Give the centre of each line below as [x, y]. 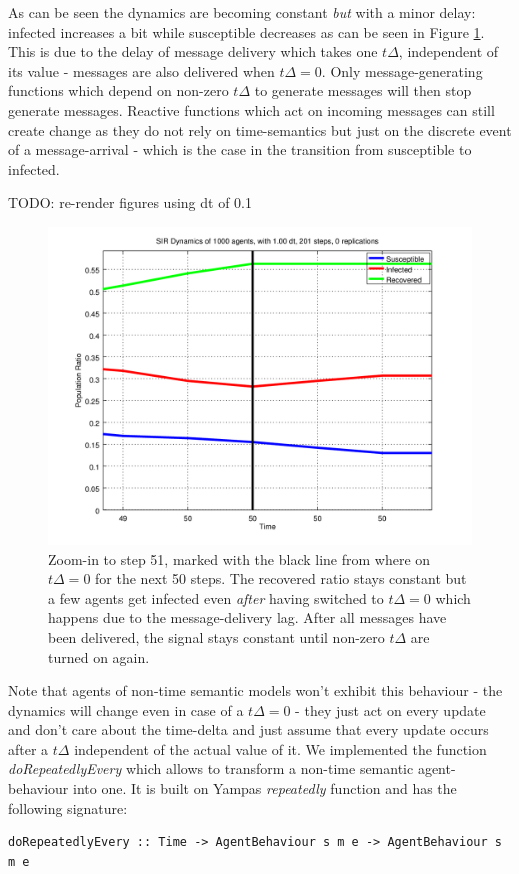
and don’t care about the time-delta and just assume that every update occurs [248, 729]
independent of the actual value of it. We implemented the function [280, 748]
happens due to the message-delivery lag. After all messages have [247, 617]
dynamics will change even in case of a [126, 709]
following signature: [68, 807]
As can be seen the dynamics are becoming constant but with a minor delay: [242, 12]
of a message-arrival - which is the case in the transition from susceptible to [240, 149]
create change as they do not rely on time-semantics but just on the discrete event [260, 129]
